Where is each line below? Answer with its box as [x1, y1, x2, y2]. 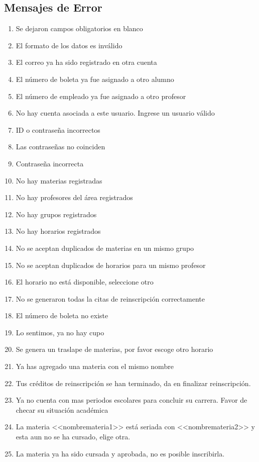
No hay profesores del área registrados [16, 192, 133, 203]
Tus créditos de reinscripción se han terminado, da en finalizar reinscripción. [16, 378, 251, 388]
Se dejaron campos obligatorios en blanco [16, 23, 143, 34]
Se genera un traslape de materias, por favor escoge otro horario [16, 344, 213, 354]
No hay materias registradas [16, 175, 102, 186]
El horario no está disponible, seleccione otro [16, 276, 154, 287]
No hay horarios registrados [16, 226, 101, 236]
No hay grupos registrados [16, 209, 97, 219]
